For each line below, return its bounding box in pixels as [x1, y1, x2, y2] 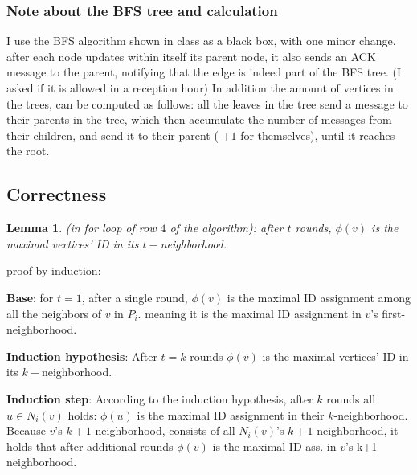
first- [382, 305, 406, 321]
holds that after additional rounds [6, 437, 174, 454]
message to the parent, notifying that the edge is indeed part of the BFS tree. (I [6, 63, 402, 80]
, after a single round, [81, 289, 188, 305]
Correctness [6, 182, 107, 207]
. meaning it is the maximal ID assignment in [137, 305, 362, 321]
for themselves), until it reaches [240, 126, 395, 143]
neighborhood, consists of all [95, 422, 235, 439]
